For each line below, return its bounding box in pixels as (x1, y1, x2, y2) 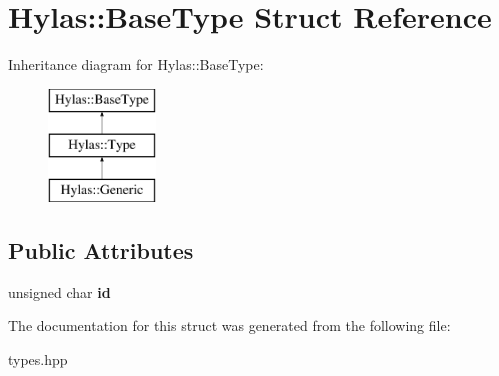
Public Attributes (8, 235, 194, 266)
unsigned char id (8, 281, 111, 302)
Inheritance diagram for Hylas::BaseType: (8, 54, 264, 75)
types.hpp (8, 349, 68, 370)
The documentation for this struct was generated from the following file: (8, 315, 451, 336)
